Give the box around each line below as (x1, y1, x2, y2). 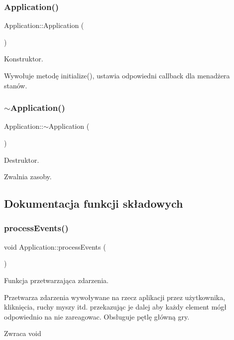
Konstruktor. (4, 53, 43, 64)
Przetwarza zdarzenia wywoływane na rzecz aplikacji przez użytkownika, (4, 292, 226, 302)
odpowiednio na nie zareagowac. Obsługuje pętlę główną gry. (4, 311, 190, 322)
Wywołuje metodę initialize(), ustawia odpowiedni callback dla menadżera (4, 70, 230, 80)
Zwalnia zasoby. (4, 171, 52, 182)
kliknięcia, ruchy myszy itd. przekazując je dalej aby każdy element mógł (4, 302, 227, 312)
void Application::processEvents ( (4, 241, 106, 252)
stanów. (4, 80, 27, 90)
